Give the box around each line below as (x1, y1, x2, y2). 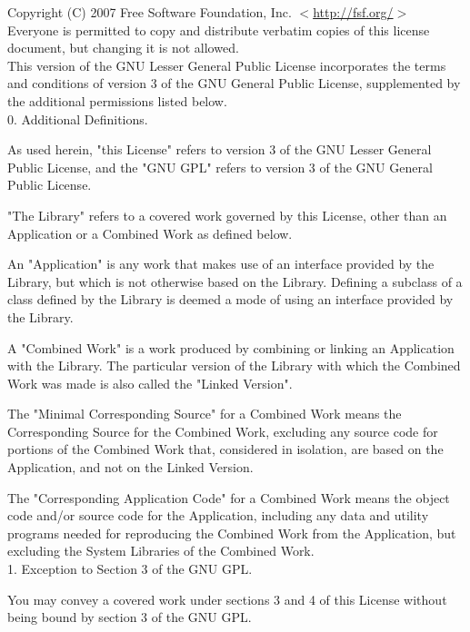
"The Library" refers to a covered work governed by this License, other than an (7, 205, 447, 224)
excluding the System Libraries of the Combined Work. (7, 541, 315, 560)
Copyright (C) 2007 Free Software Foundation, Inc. (7, 3, 292, 21)
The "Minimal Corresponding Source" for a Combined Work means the (7, 404, 402, 423)
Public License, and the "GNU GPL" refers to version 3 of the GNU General (7, 157, 433, 176)
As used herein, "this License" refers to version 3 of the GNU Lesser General (7, 140, 432, 159)
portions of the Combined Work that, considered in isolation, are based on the (7, 439, 444, 459)
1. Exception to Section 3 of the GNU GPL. (7, 559, 253, 578)
